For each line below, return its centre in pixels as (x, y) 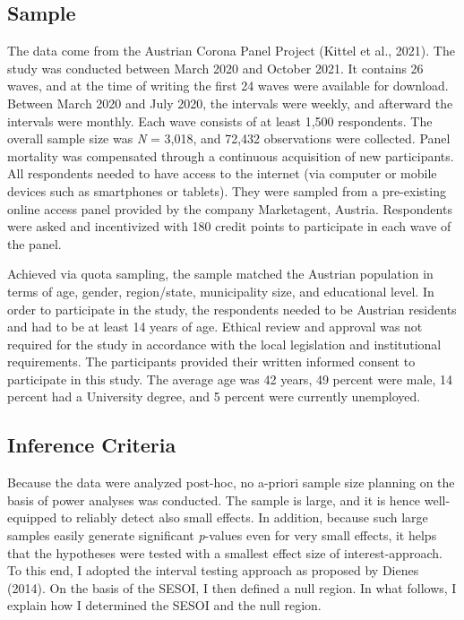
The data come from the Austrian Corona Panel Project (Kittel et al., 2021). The (231, 51)
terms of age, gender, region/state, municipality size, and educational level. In (221, 291)
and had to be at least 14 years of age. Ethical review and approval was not (215, 327)
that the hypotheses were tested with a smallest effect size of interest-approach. (225, 552)
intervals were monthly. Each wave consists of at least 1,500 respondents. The (220, 121)
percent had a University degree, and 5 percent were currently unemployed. (214, 396)
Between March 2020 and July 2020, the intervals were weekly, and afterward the (230, 103)
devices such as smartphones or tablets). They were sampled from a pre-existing (227, 190)
